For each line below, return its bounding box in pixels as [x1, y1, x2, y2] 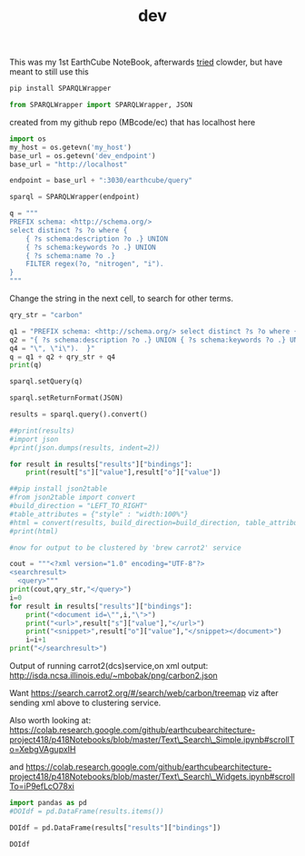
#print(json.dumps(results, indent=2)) [9, 443, 161, 453]
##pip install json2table [9, 484, 107, 493]
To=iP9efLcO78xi [9, 781, 74, 791]
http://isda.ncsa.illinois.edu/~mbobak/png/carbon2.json [9, 670, 218, 682]
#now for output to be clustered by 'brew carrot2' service [9, 542, 242, 552]
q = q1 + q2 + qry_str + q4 [9, 352, 116, 362]
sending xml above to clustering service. [9, 697, 162, 709]
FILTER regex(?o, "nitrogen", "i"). [25, 260, 165, 269]
